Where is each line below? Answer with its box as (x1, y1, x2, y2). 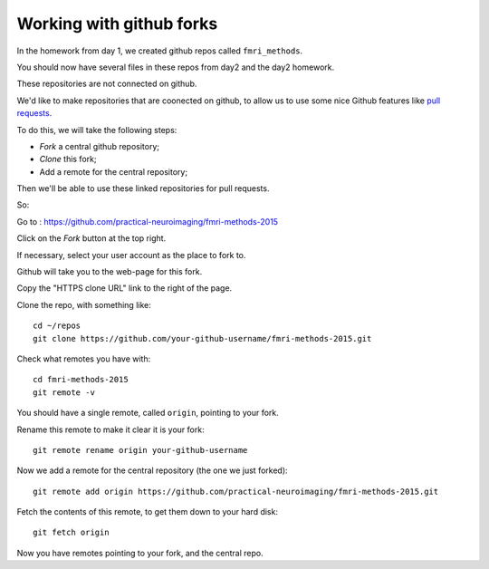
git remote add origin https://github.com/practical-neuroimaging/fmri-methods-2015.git (33, 486, 439, 497)
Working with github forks (16, 14, 218, 34)
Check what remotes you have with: (16, 353, 151, 364)
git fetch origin (33, 527, 110, 538)
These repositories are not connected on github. (16, 78, 197, 90)
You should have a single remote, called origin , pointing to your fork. (16, 408, 280, 419)
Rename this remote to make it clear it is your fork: (16, 424, 205, 435)
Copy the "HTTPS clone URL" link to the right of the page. (16, 283, 233, 294)
